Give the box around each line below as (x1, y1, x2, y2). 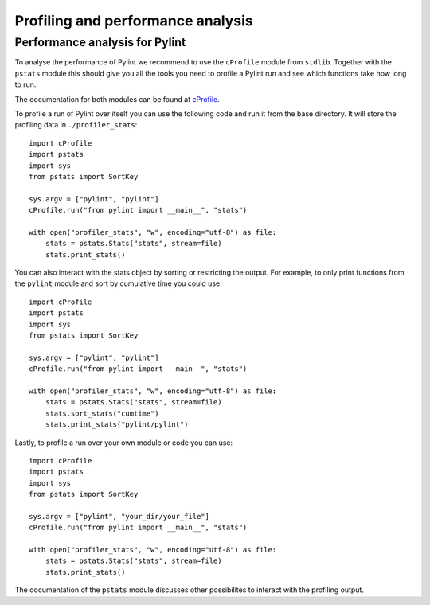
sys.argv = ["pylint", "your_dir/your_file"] (29, 512, 210, 521)
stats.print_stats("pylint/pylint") (45, 420, 189, 429)
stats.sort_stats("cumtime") (45, 408, 159, 418)
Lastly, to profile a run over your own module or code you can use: (14, 438, 233, 447)
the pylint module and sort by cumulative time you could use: (14, 279, 222, 288)
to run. (14, 80, 37, 89)
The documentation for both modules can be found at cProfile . (14, 94, 220, 103)
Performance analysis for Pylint (14, 35, 186, 49)
